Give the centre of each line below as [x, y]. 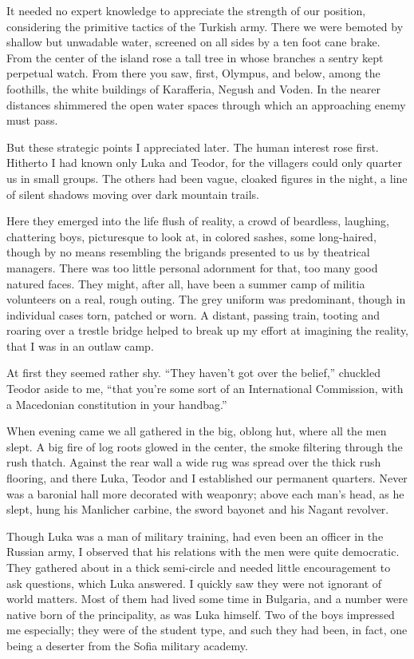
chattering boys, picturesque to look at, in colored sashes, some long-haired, [191, 236]
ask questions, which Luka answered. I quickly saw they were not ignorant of [194, 583]
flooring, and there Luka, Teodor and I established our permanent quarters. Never [207, 478]
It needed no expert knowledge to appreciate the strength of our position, [186, 10]
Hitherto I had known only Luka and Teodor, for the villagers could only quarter [205, 163]
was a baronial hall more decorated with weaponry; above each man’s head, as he [205, 493]
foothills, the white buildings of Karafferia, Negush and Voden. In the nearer [194, 88]
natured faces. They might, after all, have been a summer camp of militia [186, 283]
